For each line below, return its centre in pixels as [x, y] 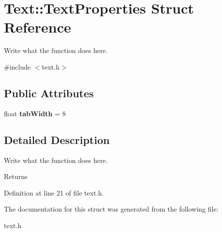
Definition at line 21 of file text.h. [54, 192]
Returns [16, 176]
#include [17, 66]
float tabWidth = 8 [35, 113]
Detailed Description [57, 139]
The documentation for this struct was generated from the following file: [111, 209]
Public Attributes [49, 93]
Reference [38, 27]
